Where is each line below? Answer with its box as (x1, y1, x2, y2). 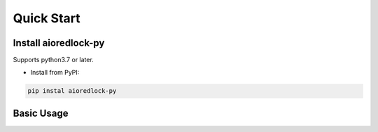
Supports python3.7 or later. (13, 56, 94, 64)
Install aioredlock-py (13, 37, 105, 49)
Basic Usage (13, 107, 69, 119)
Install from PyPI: (30, 68, 80, 77)
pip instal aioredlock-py (27, 87, 117, 95)
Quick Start (13, 10, 80, 26)
